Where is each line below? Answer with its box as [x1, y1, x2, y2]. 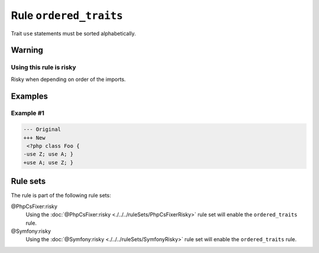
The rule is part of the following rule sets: [11, 192, 112, 199]
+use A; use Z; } [23, 159, 74, 166]
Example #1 [11, 109, 44, 118]
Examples [11, 91, 48, 101]
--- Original [23, 126, 61, 133]
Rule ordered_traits [11, 9, 123, 22]
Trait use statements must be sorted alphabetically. [11, 30, 136, 37]
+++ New [23, 134, 45, 141]
